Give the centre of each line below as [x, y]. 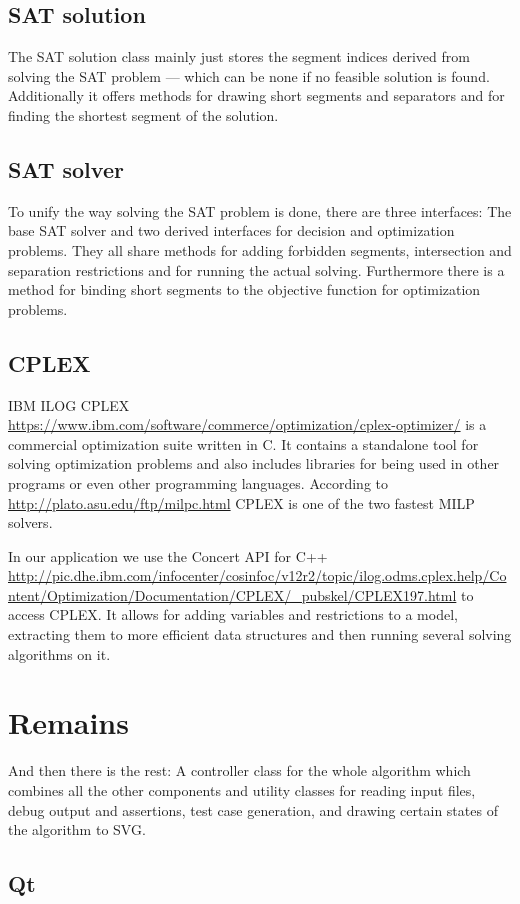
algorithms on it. [59, 653]
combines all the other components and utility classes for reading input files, [242, 789]
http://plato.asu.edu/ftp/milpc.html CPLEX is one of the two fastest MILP [241, 502]
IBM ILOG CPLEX [69, 404]
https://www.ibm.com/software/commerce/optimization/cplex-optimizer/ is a [247, 424]
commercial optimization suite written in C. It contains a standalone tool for [243, 443]
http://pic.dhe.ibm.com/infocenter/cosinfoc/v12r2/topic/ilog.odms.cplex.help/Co [257, 575]
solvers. [30, 522]
